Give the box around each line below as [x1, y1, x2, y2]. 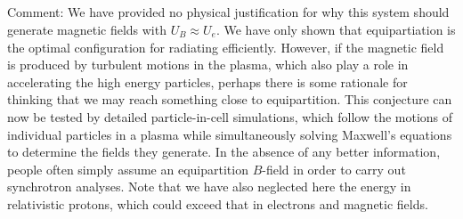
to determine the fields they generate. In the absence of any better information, [7, 142, 441, 161]
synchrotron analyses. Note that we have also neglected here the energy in [7, 177, 411, 196]
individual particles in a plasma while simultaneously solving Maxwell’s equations [7, 125, 452, 143]
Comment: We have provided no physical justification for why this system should [7, 3, 450, 21]
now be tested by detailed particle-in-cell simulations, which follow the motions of [7, 107, 453, 126]
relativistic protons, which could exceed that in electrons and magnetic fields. [7, 194, 428, 213]
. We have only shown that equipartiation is [215, 20, 456, 38]
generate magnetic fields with [7, 20, 167, 38]
